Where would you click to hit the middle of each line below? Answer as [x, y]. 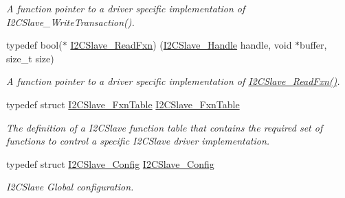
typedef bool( [34, 45]
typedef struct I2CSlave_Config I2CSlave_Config [110, 163]
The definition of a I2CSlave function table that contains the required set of [165, 127]
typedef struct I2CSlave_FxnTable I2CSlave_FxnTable [123, 104]
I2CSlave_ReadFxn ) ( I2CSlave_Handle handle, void [181, 45]
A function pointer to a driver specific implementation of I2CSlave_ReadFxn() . [173, 81]
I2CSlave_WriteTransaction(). [70, 22]
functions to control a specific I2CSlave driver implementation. [138, 141]
